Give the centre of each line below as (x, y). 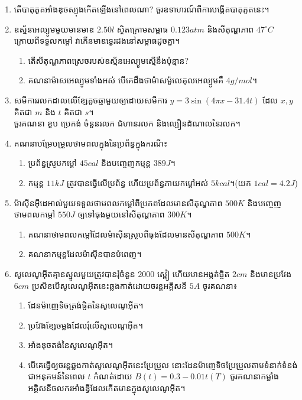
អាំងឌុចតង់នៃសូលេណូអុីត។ (71, 345)
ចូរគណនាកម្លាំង (255, 376)
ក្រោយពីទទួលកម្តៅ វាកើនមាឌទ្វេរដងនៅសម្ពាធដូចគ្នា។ (97, 40)
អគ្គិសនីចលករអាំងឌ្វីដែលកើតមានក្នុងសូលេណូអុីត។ (107, 388)
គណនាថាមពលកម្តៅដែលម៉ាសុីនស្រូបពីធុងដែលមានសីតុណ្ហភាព (126, 234)
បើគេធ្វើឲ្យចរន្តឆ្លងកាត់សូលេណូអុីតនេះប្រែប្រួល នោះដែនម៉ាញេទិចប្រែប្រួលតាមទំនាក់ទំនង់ (163, 364)
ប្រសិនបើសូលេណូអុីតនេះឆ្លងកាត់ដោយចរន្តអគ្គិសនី (109, 285)
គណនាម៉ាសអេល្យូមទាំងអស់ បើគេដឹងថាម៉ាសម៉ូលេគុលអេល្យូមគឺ (126, 80)
